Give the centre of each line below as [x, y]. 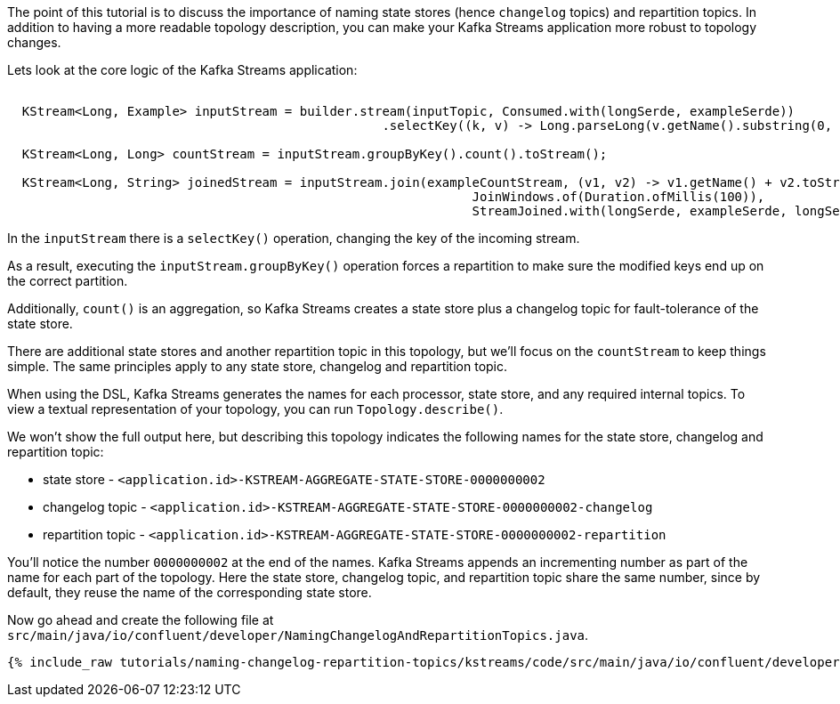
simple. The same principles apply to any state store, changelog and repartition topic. [258, 366]
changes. [34, 42]
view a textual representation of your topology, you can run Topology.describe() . [255, 409]
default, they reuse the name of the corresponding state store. [190, 592]
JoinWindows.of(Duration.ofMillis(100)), [618, 197]
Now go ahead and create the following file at [141, 620]
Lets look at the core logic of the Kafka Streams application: [182, 70]
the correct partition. [68, 281]
